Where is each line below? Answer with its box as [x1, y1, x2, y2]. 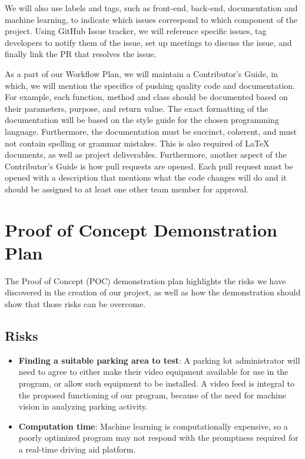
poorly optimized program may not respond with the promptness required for [18, 431, 299, 444]
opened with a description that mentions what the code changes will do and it [5, 171, 287, 184]
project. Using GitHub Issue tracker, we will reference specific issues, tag [5, 25, 267, 37]
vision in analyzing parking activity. [18, 400, 148, 413]
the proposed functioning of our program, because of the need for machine [18, 388, 287, 401]
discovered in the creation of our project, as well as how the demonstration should [5, 286, 301, 298]
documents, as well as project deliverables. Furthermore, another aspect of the [5, 148, 287, 161]
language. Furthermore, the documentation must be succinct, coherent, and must [5, 125, 297, 137]
